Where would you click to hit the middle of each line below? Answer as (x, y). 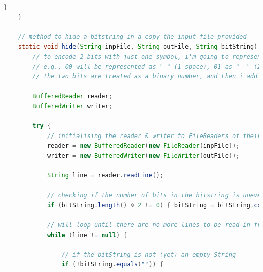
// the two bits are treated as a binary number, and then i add (145, 77)
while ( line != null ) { (87, 235)
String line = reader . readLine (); (105, 176)
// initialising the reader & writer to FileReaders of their (154, 136)
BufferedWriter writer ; (72, 106)
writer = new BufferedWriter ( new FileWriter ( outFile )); (143, 155)
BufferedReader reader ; (72, 96)
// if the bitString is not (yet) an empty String (149, 255)
